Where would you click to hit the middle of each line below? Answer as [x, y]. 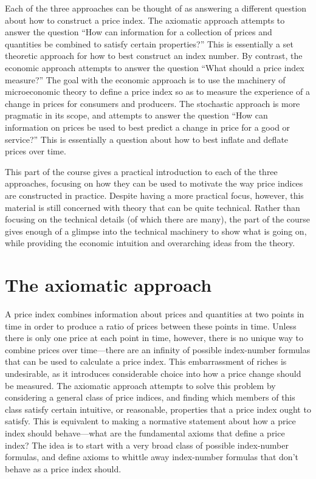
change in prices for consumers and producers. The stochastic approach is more [153, 103]
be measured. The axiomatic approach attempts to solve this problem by [140, 385]
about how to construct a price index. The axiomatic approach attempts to [145, 20]
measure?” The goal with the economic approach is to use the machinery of [145, 79]
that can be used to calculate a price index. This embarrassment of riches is [146, 361]
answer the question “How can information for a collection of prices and [139, 32]
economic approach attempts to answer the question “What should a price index [155, 67]
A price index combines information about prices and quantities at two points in [155, 314]
